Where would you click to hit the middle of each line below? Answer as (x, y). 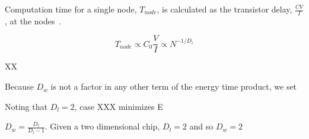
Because (19, 86)
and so (201, 126)
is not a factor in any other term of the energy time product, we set (174, 86)
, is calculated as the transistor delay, (224, 9)
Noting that (26, 106)
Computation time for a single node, (71, 9)
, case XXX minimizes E (119, 106)
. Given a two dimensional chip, (102, 126)
